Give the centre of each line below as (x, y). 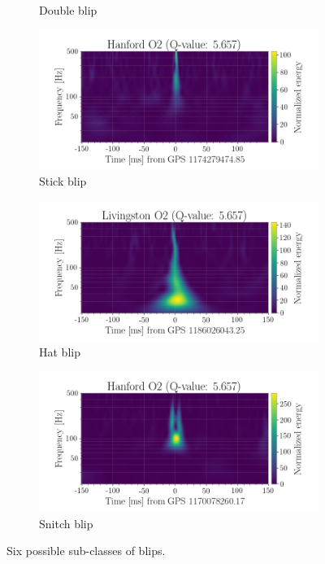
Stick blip (63, 181)
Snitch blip (66, 523)
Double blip (68, 10)
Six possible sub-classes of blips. (86, 551)
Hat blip (60, 352)
